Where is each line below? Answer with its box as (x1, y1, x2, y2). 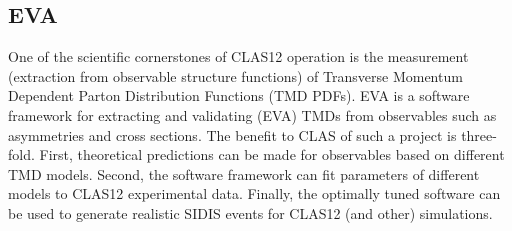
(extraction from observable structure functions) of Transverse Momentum (8, 65, 463, 86)
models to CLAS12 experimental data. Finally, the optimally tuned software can (8, 183, 501, 204)
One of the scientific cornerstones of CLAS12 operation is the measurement (8, 46, 469, 67)
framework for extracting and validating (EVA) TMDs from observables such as (8, 104, 497, 125)
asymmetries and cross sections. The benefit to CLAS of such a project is (8, 124, 457, 145)
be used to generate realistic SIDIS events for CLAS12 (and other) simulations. (8, 202, 493, 223)
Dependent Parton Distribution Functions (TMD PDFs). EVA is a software (8, 85, 470, 106)
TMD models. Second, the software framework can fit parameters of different (8, 163, 480, 184)
